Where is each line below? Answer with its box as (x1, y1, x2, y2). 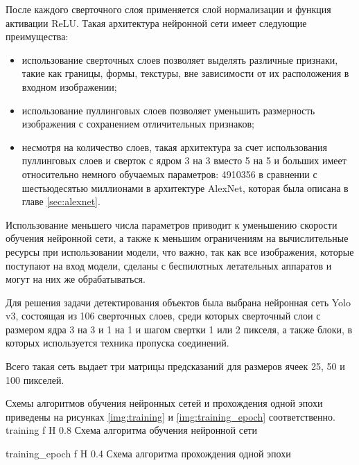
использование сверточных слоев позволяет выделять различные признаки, (21, 52, 338, 67)
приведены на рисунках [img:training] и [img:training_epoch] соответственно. (6, 409, 335, 423)
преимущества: (6, 29, 69, 44)
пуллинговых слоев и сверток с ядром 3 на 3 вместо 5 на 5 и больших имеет (21, 153, 347, 168)
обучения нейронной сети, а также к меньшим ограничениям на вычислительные (6, 231, 349, 245)
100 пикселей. (6, 372, 64, 387)
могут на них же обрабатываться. (6, 272, 146, 286)
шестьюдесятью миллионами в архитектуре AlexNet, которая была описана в (21, 180, 349, 195)
